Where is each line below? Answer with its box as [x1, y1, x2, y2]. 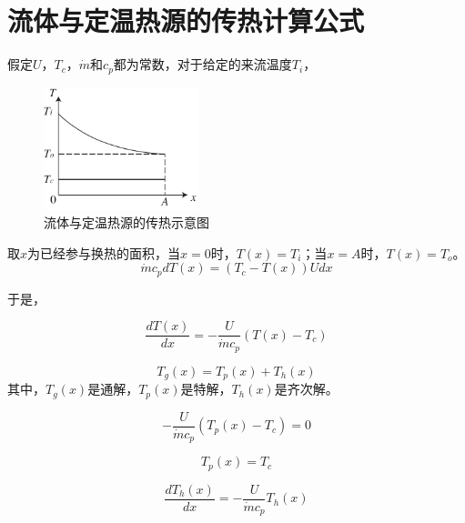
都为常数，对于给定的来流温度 [113, 55, 292, 74]
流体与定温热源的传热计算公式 [7, 2, 365, 39]
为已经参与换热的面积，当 [27, 243, 181, 262]
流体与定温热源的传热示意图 [44, 213, 209, 232]
